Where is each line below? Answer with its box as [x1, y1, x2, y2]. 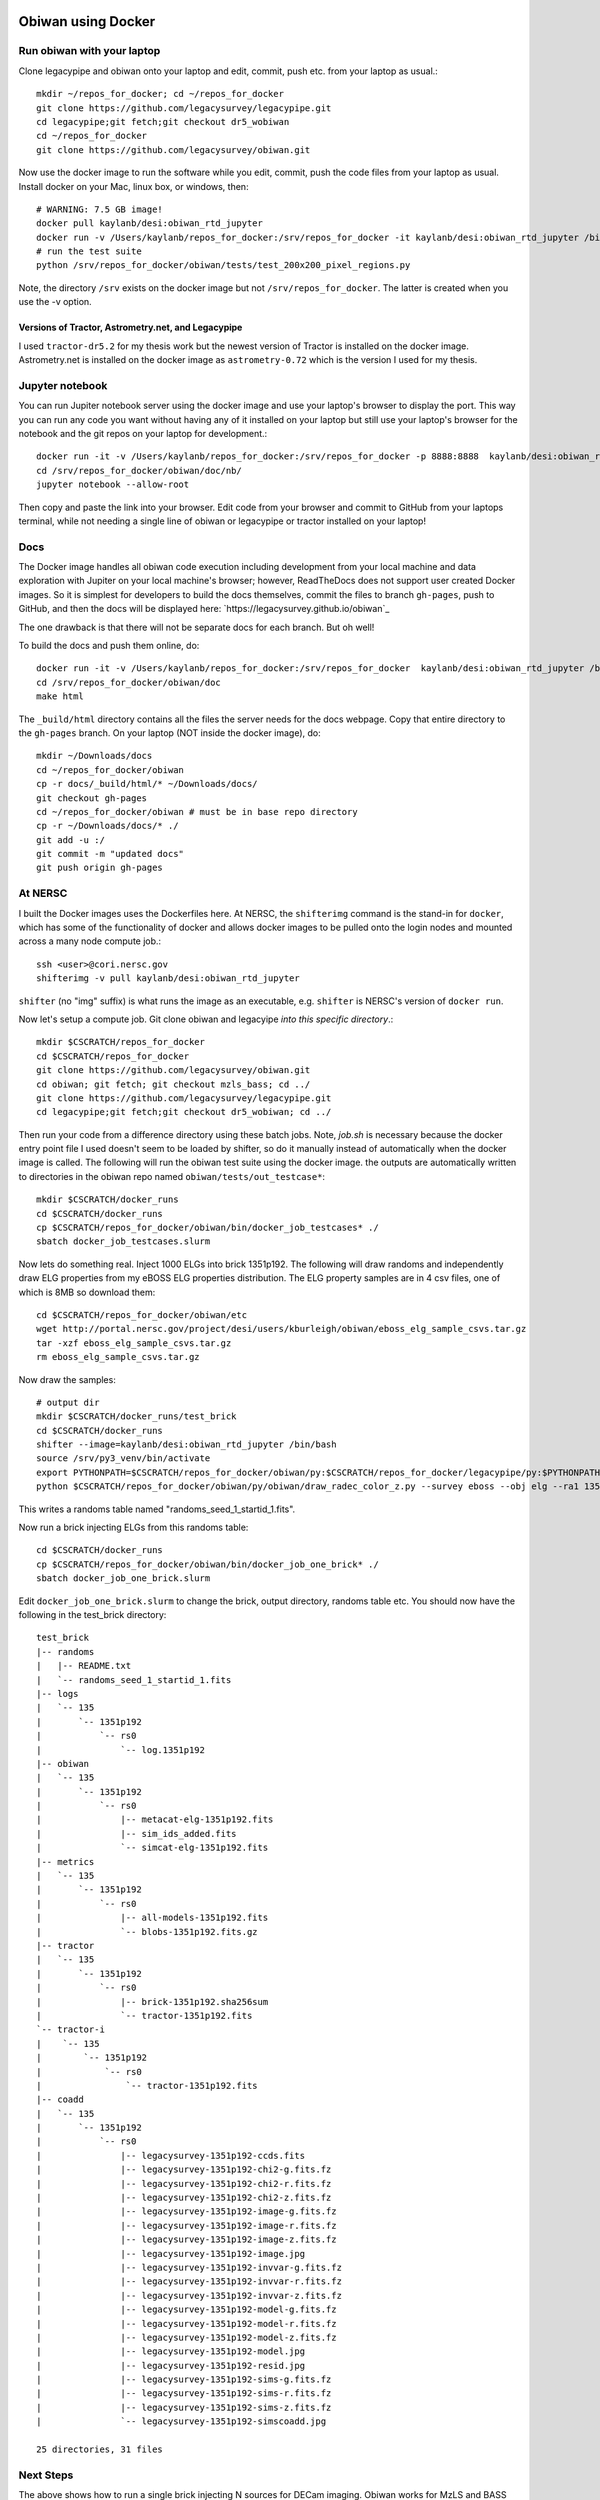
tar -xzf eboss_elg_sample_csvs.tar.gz [36, 1337, 232, 1349]
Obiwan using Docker [18, 13, 156, 30]
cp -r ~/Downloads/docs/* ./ [36, 820, 179, 832]
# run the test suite [36, 246, 142, 257]
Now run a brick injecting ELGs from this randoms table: [18, 1521, 249, 1534]
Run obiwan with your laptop [18, 44, 161, 58]
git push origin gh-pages [36, 862, 164, 874]
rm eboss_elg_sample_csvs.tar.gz [36, 1351, 200, 1363]
